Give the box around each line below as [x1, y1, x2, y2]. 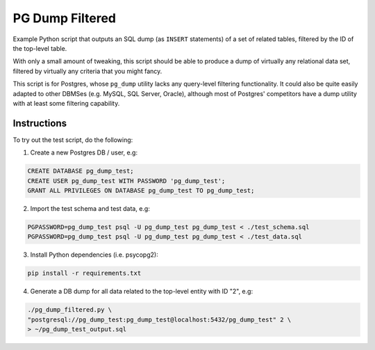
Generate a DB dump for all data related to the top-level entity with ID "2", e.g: [30, 287, 253, 296]
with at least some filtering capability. [12, 99, 120, 107]
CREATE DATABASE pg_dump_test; [27, 167, 135, 175]
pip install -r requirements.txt [27, 269, 142, 278]
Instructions [12, 117, 67, 129]
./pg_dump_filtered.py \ [27, 306, 112, 314]
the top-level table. [12, 44, 67, 52]
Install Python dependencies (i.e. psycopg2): [30, 250, 159, 259]
